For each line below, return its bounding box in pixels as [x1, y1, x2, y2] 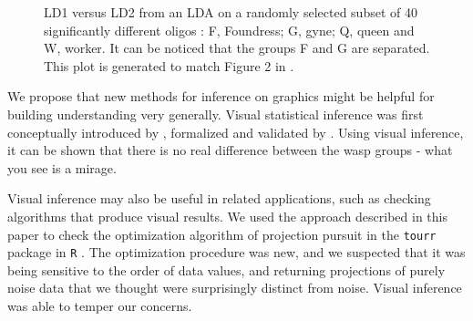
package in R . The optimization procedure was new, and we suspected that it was [7, 243, 466, 262]
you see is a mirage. [7, 158, 117, 177]
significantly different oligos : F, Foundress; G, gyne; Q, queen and [44, 20, 415, 39]
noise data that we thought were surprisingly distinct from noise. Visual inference [7, 278, 462, 297]
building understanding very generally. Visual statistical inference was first [7, 104, 424, 123]
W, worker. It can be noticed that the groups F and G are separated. [44, 38, 430, 57]
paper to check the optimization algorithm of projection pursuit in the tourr [7, 224, 437, 243]
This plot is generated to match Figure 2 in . [44, 56, 294, 75]
